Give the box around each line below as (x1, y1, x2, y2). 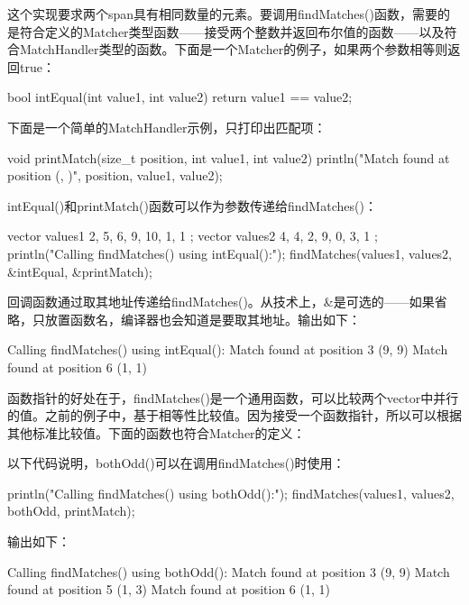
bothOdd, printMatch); (7, 501, 135, 520)
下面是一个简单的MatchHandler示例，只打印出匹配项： (7, 117, 326, 136)
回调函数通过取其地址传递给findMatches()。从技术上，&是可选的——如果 (7, 292, 435, 311)
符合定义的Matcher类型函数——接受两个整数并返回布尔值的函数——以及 (19, 22, 445, 41)
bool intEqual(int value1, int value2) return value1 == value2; (7, 87, 353, 106)
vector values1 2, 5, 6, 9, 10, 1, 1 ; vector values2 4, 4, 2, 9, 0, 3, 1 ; (7, 226, 378, 245)
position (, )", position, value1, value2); (7, 166, 223, 185)
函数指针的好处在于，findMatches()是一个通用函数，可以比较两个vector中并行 (7, 388, 459, 407)
